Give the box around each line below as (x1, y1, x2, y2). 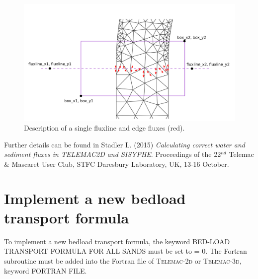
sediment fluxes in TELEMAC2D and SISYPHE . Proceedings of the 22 (4, 149, 221, 159)
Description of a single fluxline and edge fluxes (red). (24, 123, 185, 133)
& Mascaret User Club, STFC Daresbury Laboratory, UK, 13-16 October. (4, 158, 229, 169)
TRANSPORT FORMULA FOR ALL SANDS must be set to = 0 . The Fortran (4, 246, 247, 256)
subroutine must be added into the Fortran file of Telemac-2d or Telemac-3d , (4, 256, 242, 266)
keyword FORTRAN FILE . (4, 265, 87, 276)
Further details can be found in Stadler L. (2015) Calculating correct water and (4, 139, 245, 149)
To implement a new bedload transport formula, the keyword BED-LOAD (4, 236, 230, 246)
